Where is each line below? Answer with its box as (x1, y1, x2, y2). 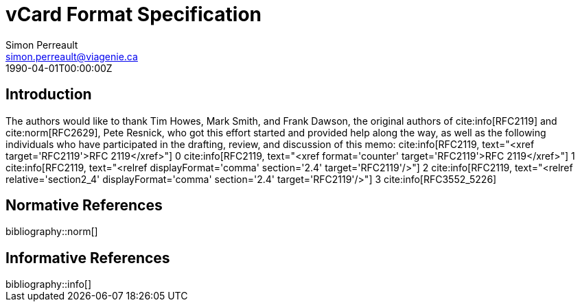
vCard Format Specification (5, 3, 262, 26)
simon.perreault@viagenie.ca (5, 50, 138, 62)
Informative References (5, 249, 170, 267)
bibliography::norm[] (5, 225, 98, 238)
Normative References (5, 197, 163, 214)
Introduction (5, 86, 92, 103)
